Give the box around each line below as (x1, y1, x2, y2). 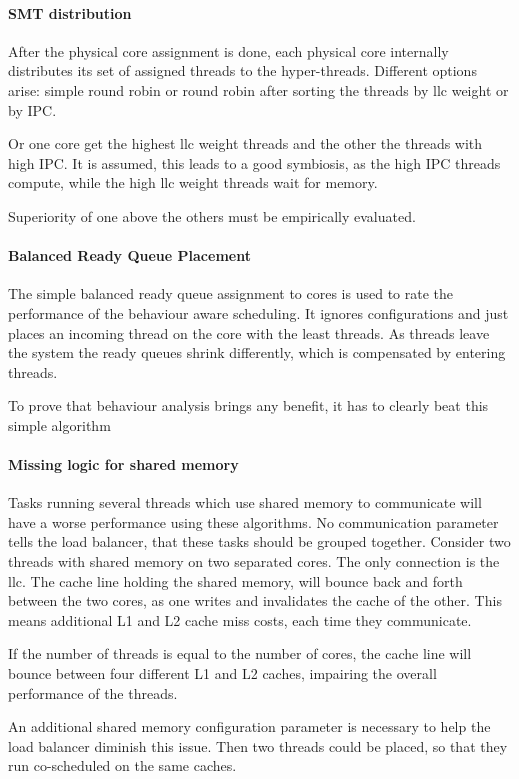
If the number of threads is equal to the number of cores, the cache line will (8, 643, 472, 664)
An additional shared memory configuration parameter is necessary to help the (8, 716, 491, 737)
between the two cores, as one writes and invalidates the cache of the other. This (8, 590, 502, 611)
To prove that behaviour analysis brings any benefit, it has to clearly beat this (8, 395, 489, 416)
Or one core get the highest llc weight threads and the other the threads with (8, 133, 483, 154)
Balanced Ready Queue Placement (8, 245, 251, 266)
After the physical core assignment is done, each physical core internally (8, 40, 449, 61)
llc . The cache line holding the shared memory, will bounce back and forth (8, 570, 463, 591)
